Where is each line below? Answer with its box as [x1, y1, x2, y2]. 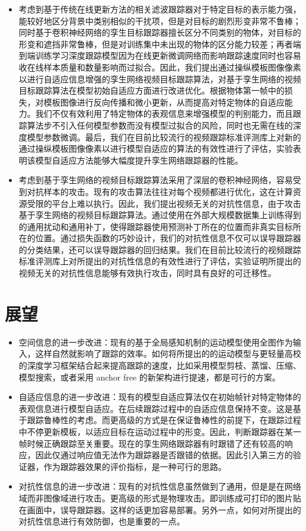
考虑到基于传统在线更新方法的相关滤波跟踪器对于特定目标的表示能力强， [18, 3, 301, 15]
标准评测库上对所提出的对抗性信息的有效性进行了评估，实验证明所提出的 [18, 255, 301, 267]
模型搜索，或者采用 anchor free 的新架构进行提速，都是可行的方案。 [18, 370, 280, 383]
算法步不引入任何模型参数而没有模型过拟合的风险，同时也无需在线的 [27, 119, 293, 131]
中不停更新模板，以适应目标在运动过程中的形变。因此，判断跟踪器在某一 [18, 425, 301, 437]
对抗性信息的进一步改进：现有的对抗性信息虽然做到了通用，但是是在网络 [18, 480, 301, 492]
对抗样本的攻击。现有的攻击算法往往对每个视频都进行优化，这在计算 [27, 185, 293, 197]
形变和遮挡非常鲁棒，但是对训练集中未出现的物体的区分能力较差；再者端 [18, 37, 301, 50]
